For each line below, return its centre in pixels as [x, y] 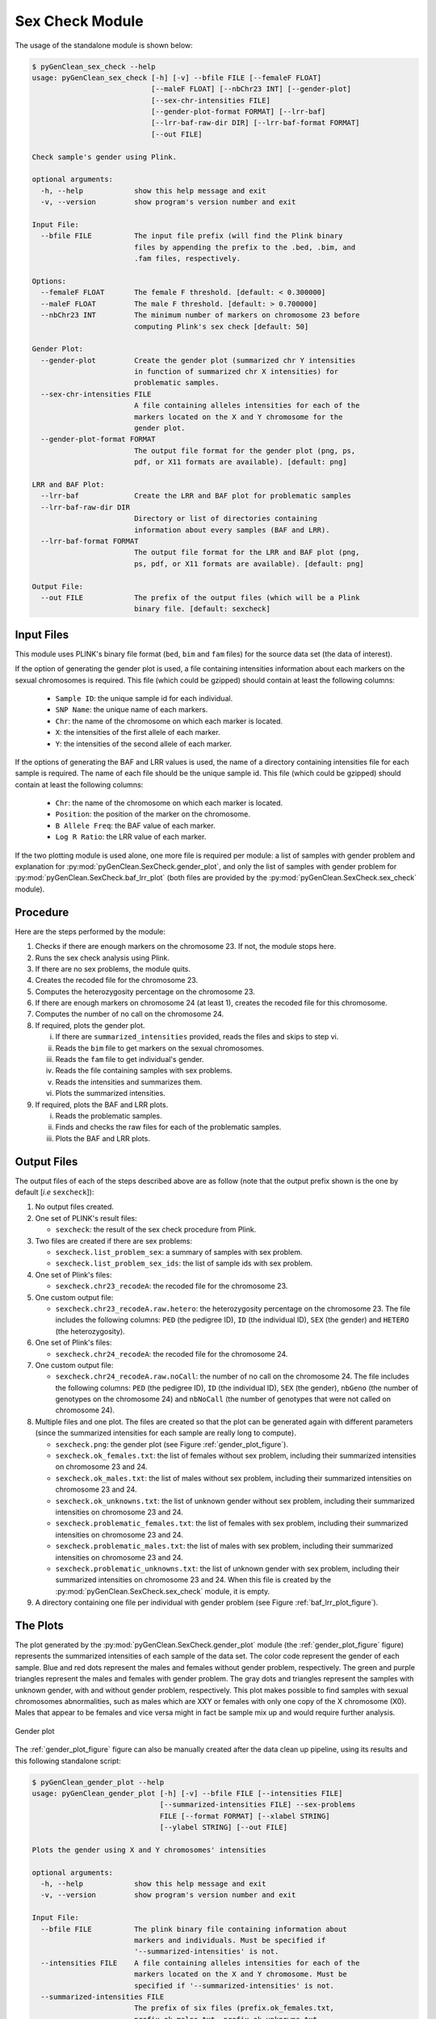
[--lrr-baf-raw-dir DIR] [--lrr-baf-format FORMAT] [255, 123]
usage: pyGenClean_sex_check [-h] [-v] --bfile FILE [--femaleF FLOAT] [177, 78]
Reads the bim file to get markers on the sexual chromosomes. [159, 1048]
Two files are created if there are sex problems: [114, 1240]
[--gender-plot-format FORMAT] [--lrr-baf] [238, 112]
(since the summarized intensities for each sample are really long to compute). [166, 1433]
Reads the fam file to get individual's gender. [130, 1060]
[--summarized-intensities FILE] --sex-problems [258, 1805]
